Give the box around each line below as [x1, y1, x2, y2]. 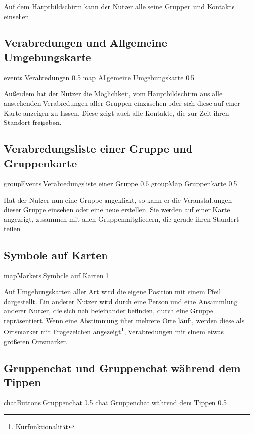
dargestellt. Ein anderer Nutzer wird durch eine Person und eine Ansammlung [4, 296, 238, 306]
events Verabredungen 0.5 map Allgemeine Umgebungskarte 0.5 [4, 72, 195, 82]
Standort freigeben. [4, 117, 62, 127]
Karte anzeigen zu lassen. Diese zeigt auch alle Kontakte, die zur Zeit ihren [4, 107, 229, 118]
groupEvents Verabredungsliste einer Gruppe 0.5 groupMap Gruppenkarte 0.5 [4, 178, 237, 188]
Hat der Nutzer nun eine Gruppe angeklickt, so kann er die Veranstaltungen [4, 194, 232, 205]
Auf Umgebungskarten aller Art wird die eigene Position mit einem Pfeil [4, 287, 221, 297]
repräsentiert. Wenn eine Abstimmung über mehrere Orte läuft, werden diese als [4, 315, 245, 325]
